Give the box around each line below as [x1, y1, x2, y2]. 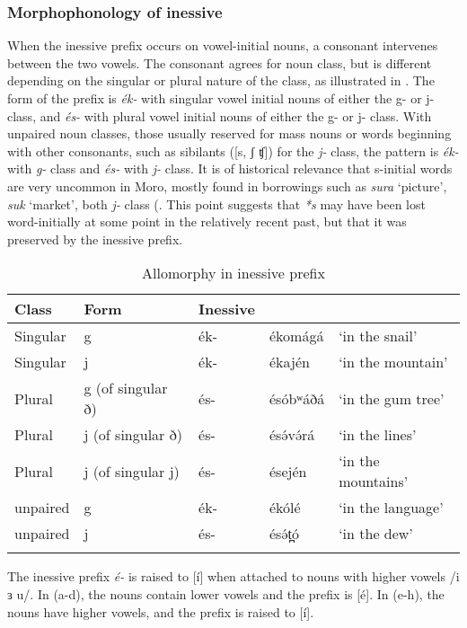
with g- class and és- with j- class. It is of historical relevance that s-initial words [7, 159, 453, 178]
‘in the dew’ [339, 523, 413, 544]
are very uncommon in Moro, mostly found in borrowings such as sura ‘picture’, [7, 176, 447, 195]
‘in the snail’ [339, 325, 418, 347]
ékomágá [269, 325, 324, 347]
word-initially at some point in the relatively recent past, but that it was [7, 212, 407, 231]
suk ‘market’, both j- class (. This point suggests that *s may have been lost [7, 194, 426, 213]
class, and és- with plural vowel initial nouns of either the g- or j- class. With [7, 106, 432, 125]
